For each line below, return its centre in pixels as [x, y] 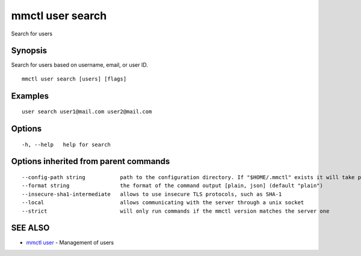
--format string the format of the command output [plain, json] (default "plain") [172, 186]
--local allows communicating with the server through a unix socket [163, 203]
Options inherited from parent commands [91, 161]
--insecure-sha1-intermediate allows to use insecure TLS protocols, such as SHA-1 [152, 194]
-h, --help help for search [66, 145]
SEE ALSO [30, 228]
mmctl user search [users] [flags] [74, 79]
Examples [30, 96]
